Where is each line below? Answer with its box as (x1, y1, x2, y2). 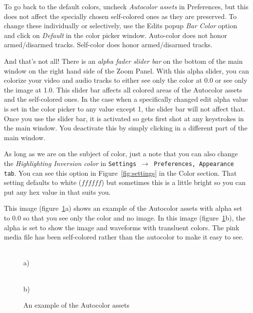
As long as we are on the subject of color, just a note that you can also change (4, 148, 238, 159)
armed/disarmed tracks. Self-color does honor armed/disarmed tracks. (4, 39, 213, 50)
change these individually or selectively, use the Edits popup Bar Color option (4, 20, 237, 31)
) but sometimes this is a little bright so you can (101, 177, 246, 187)
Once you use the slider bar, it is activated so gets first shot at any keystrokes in (4, 113, 244, 123)
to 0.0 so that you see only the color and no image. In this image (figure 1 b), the (4, 213, 246, 222)
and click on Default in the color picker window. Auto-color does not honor (4, 30, 227, 40)
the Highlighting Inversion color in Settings (4, 158, 137, 168)
